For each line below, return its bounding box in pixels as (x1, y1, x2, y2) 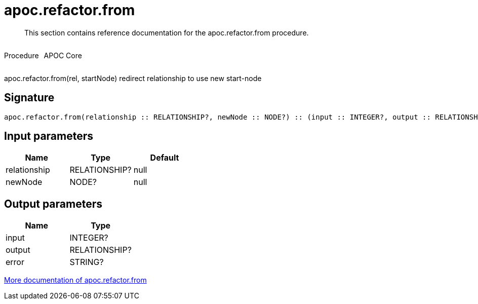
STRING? (69, 257, 104, 268)
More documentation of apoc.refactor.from (4, 276, 147, 285)
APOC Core (44, 51, 82, 60)
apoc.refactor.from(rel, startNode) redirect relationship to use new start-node (4, 73, 262, 83)
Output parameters (4, 197, 102, 210)
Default (150, 153, 179, 163)
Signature (4, 91, 55, 104)
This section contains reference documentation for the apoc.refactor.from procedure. (24, 28, 309, 37)
